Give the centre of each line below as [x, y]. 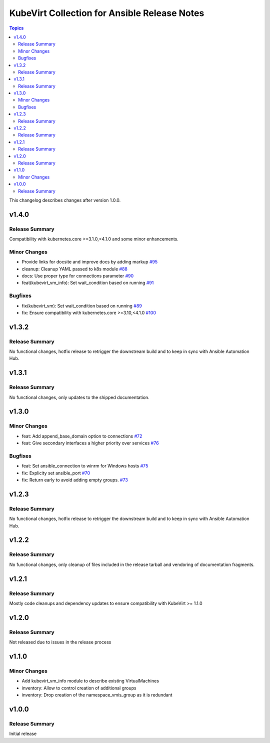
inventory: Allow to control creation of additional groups [79, 688]
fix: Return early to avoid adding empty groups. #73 [75, 480]
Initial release [23, 734]
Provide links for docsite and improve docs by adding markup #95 [90, 262]
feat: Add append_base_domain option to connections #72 [82, 436]
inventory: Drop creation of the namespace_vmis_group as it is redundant [97, 695]
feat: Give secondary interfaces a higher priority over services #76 [90, 443]
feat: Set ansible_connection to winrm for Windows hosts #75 [85, 466]
